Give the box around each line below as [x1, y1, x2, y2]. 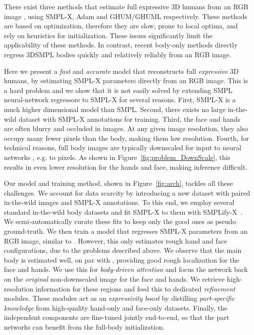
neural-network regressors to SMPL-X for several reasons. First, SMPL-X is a [4, 94, 236, 105]
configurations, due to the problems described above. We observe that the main [4, 245, 242, 255]
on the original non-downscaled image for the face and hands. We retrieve [4, 274, 225, 284]
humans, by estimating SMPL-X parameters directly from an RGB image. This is [4, 75, 248, 86]
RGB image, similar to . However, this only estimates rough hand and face [4, 235, 228, 246]
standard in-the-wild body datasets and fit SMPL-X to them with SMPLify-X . [4, 206, 243, 217]
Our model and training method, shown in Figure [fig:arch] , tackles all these [4, 178, 233, 188]
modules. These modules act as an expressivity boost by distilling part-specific [4, 293, 235, 303]
